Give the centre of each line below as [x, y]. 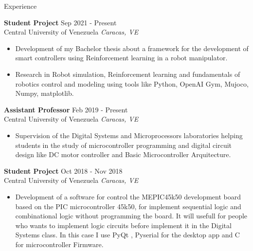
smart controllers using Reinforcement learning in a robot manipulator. [121, 58]
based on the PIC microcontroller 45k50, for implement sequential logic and [128, 206]
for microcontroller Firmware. [59, 244]
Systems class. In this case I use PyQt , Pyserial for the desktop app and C [127, 235]
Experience [20, 6]
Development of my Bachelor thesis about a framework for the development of [132, 48]
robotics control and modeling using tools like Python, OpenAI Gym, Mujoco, [132, 83]
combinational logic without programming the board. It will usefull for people [131, 216]
